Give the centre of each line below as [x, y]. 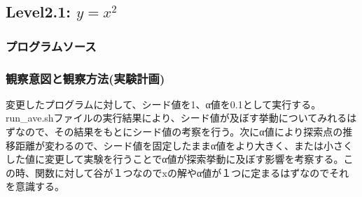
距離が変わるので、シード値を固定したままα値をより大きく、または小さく [184, 145]
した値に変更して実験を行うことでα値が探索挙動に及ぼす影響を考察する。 [175, 159]
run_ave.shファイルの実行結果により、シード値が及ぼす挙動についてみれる [176, 118]
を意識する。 [35, 186]
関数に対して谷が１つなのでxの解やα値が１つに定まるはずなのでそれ [192, 172]
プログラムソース [51, 46]
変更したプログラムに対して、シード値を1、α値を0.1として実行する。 [163, 104]
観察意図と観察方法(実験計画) [85, 78]
